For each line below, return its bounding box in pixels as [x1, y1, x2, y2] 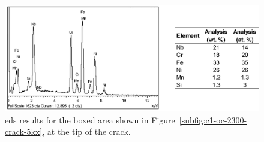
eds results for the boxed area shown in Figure [5, 113, 175, 126]
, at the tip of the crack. [42, 125, 131, 138]
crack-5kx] [5, 125, 43, 138]
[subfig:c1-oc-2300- [179, 113, 247, 126]
